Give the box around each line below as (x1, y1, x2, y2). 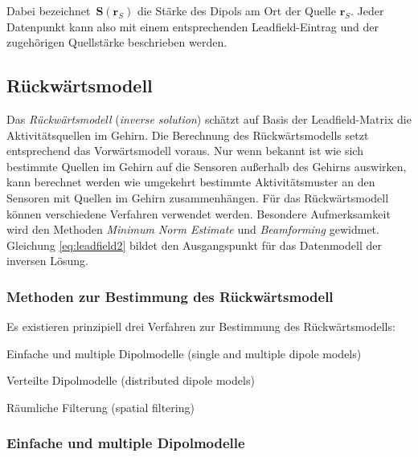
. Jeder (350, 2, 384, 18)
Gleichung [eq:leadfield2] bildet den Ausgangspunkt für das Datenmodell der (6, 236, 382, 253)
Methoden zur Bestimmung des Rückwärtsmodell (6, 286, 334, 306)
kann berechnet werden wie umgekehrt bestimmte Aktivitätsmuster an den (6, 173, 375, 190)
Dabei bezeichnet (6, 2, 91, 18)
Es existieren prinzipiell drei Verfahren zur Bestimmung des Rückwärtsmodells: (6, 318, 395, 335)
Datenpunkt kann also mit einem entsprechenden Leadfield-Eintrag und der (6, 18, 379, 35)
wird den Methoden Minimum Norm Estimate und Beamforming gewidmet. (6, 221, 379, 238)
